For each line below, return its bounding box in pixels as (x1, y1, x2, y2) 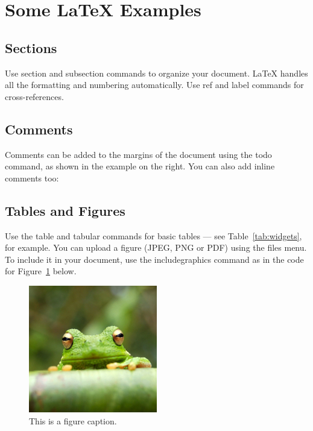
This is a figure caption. (29, 414, 117, 427)
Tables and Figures (5, 201, 125, 219)
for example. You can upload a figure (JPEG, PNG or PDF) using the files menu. (5, 241, 307, 254)
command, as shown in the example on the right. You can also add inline (5, 160, 275, 172)
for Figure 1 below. (5, 265, 77, 277)
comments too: (5, 171, 59, 184)
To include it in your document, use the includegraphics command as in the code (5, 253, 304, 265)
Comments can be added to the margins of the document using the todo (5, 148, 272, 160)
